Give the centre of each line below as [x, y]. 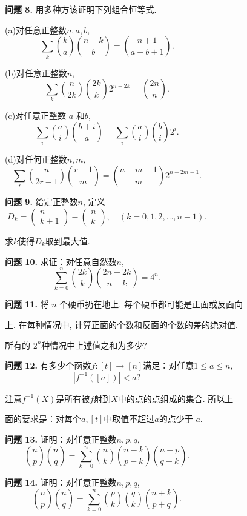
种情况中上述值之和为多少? [94, 345]
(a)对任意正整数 [36, 29]
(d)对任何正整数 [36, 159]
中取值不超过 [129, 419]
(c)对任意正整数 [36, 116]
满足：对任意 [169, 365]
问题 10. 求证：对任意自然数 [61, 261]
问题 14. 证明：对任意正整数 [61, 482]
